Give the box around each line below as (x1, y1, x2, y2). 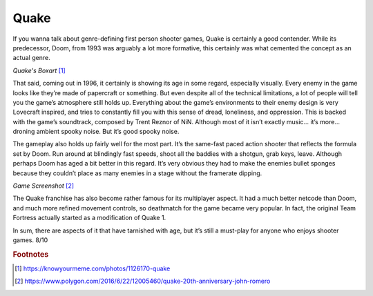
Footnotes (12, 249, 49, 259)
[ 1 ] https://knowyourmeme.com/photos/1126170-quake (15, 264, 171, 273)
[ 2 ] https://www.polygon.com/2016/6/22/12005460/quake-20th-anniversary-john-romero (15, 277, 271, 286)
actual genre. (12, 54, 51, 62)
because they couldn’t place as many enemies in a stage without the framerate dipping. (12, 169, 262, 177)
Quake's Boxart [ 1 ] (12, 66, 66, 75)
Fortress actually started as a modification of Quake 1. (12, 214, 166, 222)
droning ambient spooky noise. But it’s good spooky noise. (12, 128, 180, 136)
